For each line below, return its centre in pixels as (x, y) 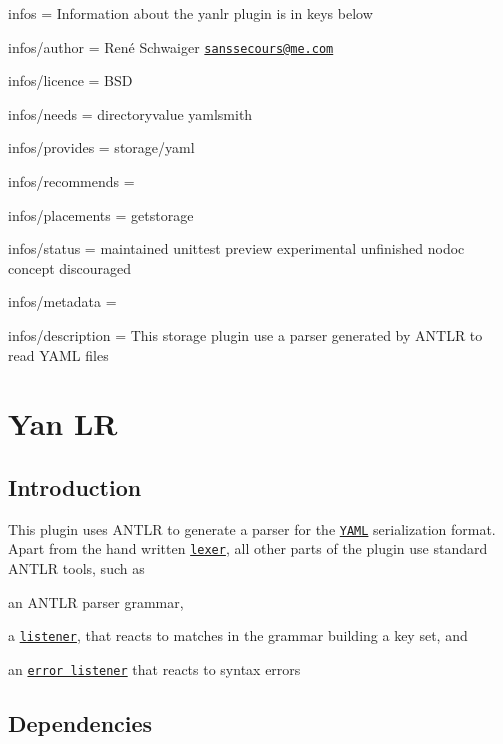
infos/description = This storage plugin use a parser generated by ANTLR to (245, 335)
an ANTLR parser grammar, (96, 601)
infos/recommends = (71, 181)
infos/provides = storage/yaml (101, 147)
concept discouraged (70, 267)
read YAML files (58, 354)
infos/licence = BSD (70, 80)
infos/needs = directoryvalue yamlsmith (130, 113)
